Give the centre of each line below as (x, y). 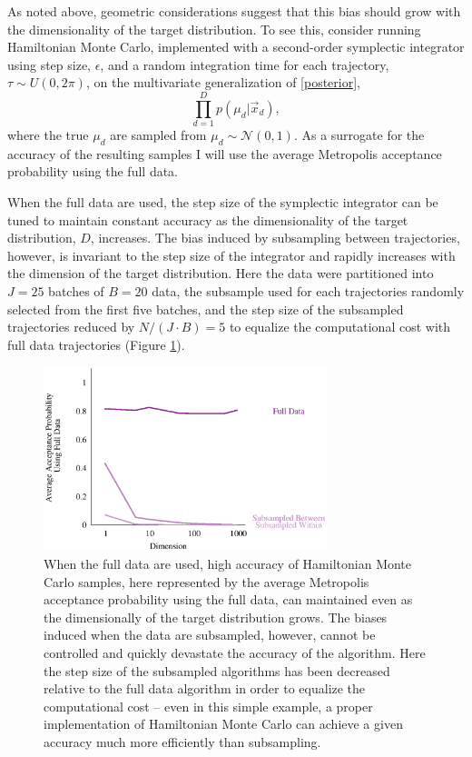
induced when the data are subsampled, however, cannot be (210, 635)
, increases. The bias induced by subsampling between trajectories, (275, 238)
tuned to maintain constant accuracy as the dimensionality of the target (208, 219)
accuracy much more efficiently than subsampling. (182, 741)
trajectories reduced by (71, 327)
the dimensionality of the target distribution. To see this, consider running (214, 29)
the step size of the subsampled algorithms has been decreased (217, 670)
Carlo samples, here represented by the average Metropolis (206, 581)
